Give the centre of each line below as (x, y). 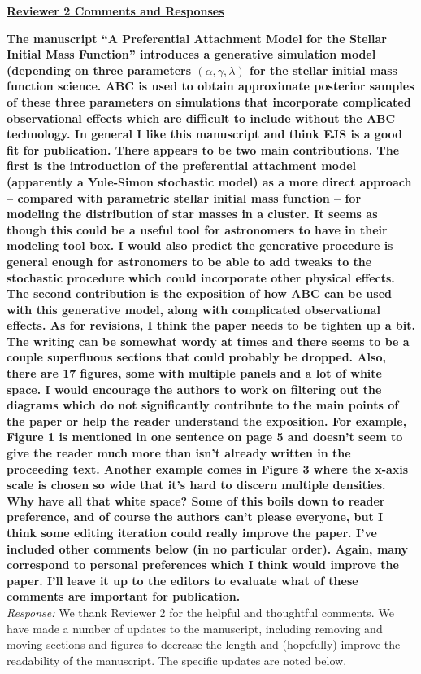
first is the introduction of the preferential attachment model (182, 166)
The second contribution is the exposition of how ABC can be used (199, 293)
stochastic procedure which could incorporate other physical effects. (201, 277)
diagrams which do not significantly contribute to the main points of (203, 405)
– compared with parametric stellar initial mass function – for (184, 197)
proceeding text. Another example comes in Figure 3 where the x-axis (208, 468)
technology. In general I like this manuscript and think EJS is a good (204, 134)
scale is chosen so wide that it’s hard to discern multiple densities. (196, 485)
